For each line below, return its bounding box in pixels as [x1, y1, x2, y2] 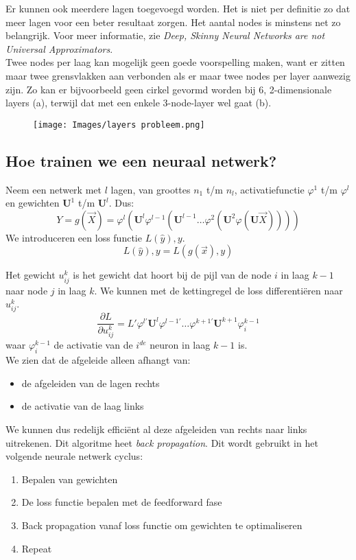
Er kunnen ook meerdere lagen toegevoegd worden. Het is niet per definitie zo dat [5, 1, 351, 15]
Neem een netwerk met [5, 182, 102, 196]
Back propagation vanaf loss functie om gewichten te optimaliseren [21, 517, 302, 532]
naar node [5, 283, 48, 297]
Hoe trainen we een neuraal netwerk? [5, 150, 277, 171]
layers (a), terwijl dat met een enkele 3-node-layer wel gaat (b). [5, 95, 272, 110]
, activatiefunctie [234, 182, 305, 196]
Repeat [21, 541, 52, 555]
